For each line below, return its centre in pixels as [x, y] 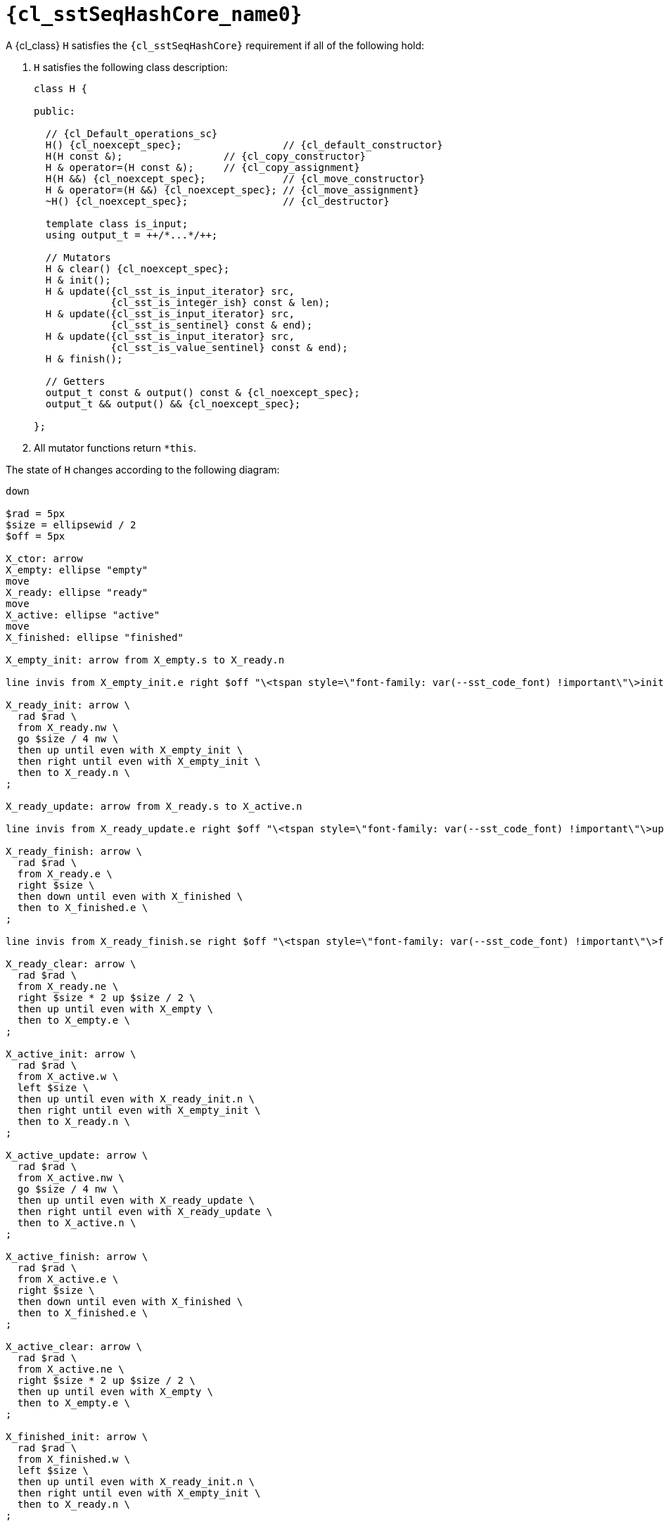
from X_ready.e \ [65, 873]
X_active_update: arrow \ [77, 1155]
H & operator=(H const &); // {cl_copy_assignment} [203, 167]
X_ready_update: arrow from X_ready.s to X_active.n [154, 806]
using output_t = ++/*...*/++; [132, 235]
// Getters [75, 381]
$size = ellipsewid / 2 [71, 524]
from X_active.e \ [68, 1279]
